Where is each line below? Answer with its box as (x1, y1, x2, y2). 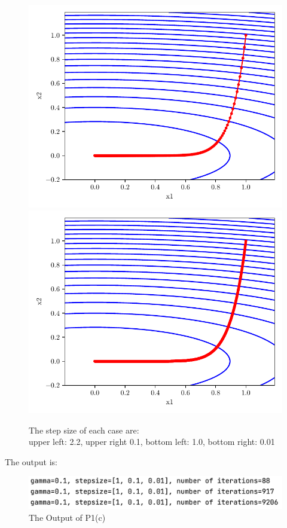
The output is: (5, 455, 57, 468)
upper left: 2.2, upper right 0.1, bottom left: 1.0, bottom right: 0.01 (29, 435, 275, 448)
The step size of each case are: (29, 423, 139, 436)
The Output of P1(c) (29, 511, 106, 523)
